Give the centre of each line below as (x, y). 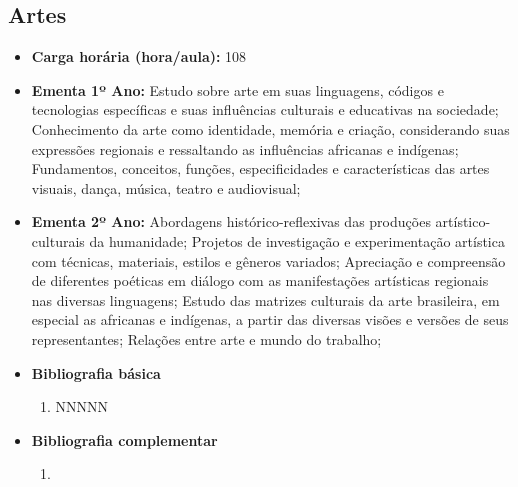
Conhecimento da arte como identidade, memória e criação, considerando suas (270, 128)
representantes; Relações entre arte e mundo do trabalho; (206, 338)
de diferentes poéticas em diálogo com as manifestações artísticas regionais (260, 280)
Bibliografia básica (96, 372)
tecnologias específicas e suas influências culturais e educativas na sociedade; (265, 109)
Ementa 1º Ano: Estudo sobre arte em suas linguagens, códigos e (237, 89)
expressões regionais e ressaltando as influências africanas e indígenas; (245, 148)
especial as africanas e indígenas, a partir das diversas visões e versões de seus (270, 319)
